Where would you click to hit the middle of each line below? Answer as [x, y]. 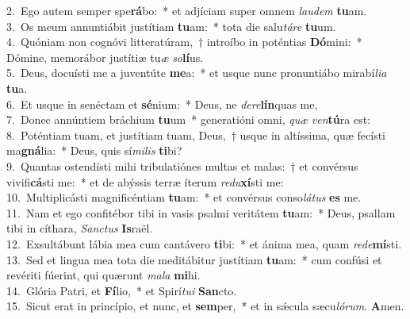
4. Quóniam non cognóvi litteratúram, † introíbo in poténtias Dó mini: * [184, 42]
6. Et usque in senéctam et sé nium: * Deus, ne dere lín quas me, [162, 104]
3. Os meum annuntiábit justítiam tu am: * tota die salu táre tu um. [171, 26]
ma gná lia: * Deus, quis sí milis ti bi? [94, 150]
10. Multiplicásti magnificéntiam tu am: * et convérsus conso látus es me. [184, 197]
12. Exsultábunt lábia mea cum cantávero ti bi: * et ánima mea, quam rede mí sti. [204, 243]
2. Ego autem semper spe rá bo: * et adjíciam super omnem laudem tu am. [187, 10]
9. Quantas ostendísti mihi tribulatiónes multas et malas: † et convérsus [182, 165]
